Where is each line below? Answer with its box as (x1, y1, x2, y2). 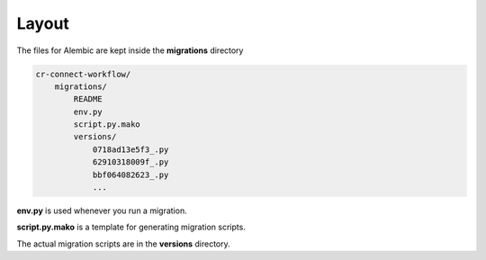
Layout (16, 13, 69, 33)
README (73, 94, 103, 104)
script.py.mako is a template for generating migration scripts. (16, 221, 247, 233)
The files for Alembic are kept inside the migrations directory (16, 45, 244, 56)
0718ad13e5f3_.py (92, 144, 169, 155)
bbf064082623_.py (92, 169, 169, 180)
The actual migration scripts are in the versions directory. (16, 238, 231, 249)
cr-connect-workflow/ (35, 68, 131, 79)
